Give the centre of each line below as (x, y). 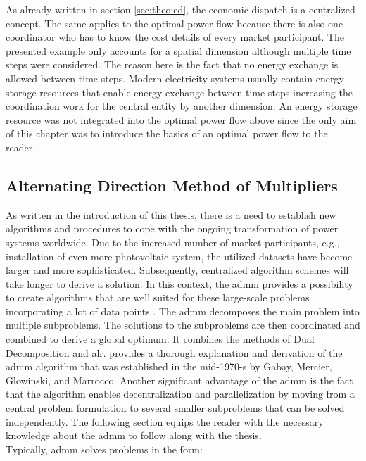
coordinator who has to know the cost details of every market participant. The (175, 37)
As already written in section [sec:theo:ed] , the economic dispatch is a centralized (181, 9)
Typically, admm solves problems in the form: (104, 449)
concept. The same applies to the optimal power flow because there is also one (175, 23)
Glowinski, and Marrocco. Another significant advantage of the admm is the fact (179, 380)
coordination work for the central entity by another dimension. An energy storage (182, 106)
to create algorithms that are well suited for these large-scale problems (158, 297)
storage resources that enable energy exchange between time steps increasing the (179, 92)
